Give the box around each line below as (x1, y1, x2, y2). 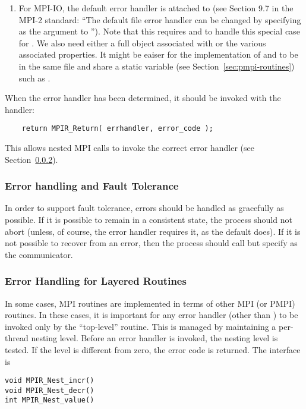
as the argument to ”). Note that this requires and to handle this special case (18, 25, 300, 37)
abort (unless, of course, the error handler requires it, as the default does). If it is (5, 225, 301, 237)
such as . (18, 71, 51, 84)
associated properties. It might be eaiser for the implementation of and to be (18, 48, 298, 61)
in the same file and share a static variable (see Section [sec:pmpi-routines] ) (18, 59, 295, 72)
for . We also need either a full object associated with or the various (18, 36, 266, 49)
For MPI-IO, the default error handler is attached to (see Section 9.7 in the (18, 2, 294, 14)
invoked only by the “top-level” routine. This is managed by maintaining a (5, 320, 276, 332)
